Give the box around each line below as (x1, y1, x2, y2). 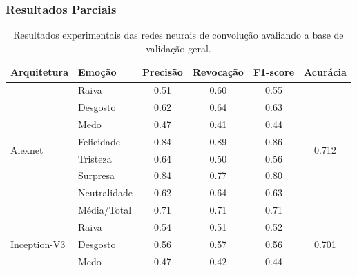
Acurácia (304, 65, 347, 79)
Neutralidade (78, 185, 133, 200)
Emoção (78, 65, 117, 79)
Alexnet (10, 143, 44, 157)
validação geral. (146, 41, 211, 55)
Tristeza (78, 151, 112, 165)
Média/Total (78, 203, 132, 217)
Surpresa (78, 168, 115, 183)
